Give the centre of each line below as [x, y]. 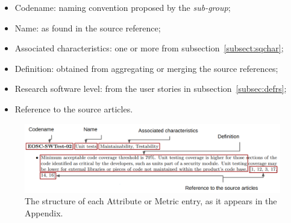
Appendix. [44, 213]
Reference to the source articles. [74, 108]
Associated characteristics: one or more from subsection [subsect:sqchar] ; [149, 48]
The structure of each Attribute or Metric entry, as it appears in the [151, 201]
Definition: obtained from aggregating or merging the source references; [146, 68]
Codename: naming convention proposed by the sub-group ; [123, 7]
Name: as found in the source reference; [88, 27]
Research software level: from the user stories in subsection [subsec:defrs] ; [151, 89]
